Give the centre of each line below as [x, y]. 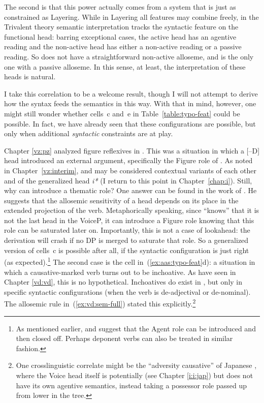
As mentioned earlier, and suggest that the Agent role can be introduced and [136, 328]
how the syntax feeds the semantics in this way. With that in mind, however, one [130, 103]
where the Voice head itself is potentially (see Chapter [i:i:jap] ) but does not [135, 375]
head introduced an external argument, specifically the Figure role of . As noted [128, 160]
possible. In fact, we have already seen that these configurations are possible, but [130, 123]
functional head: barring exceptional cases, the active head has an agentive [120, 36]
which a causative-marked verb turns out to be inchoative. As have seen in [120, 272]
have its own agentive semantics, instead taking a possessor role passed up [131, 385]
